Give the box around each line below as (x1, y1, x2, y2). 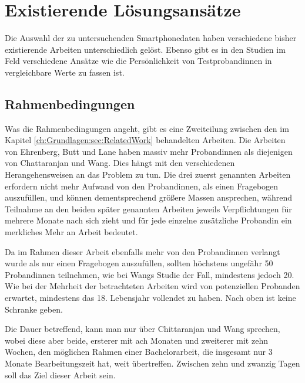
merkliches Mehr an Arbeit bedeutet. (5, 226, 138, 238)
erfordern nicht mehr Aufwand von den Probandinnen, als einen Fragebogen (5, 179, 279, 192)
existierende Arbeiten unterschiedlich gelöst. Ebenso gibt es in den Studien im (5, 43, 286, 55)
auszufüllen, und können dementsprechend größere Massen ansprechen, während (5, 191, 293, 204)
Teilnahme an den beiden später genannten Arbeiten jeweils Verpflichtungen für (5, 202, 292, 215)
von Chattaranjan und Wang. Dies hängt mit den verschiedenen (5, 157, 235, 169)
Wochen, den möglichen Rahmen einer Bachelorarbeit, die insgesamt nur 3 (5, 345, 273, 358)
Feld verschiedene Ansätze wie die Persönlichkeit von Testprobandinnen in (5, 55, 272, 67)
